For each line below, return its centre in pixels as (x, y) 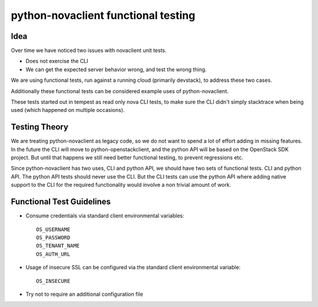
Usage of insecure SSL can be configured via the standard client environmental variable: (133, 268)
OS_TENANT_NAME (58, 246)
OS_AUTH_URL (53, 254)
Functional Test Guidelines (61, 202)
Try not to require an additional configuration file (85, 294)
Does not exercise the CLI (57, 61)
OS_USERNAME (53, 229)
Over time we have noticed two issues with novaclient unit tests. (89, 51)
